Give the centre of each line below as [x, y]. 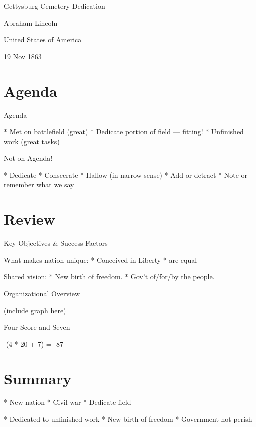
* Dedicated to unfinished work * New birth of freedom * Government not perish [128, 419]
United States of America [43, 40]
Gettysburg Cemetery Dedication [55, 6]
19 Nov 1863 [23, 56]
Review [30, 219]
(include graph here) [35, 310]
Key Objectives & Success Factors [56, 243]
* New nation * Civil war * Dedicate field [68, 402]
